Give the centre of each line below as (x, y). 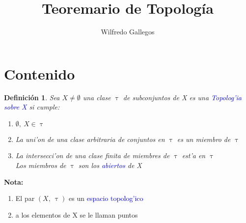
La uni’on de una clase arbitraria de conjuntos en (90, 139)
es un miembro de (204, 139)
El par (25, 198)
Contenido (40, 73)
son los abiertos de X (110, 165)
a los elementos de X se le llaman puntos (77, 214)
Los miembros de (41, 165)
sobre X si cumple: (32, 107)
